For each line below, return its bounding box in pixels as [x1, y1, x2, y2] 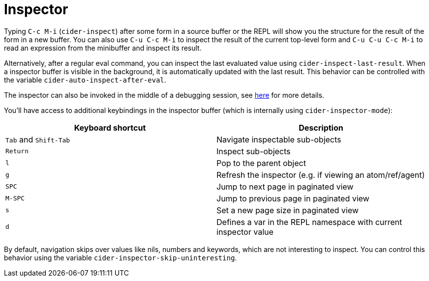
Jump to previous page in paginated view [216, 193, 369, 203]
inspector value [216, 226, 274, 237]
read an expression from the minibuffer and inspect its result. [4, 43, 202, 52]
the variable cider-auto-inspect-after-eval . [4, 75, 166, 84]
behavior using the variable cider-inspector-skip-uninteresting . [4, 253, 237, 262]
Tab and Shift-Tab [5, 134, 70, 144]
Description [299, 122, 343, 133]
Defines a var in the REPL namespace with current [216, 217, 402, 227]
